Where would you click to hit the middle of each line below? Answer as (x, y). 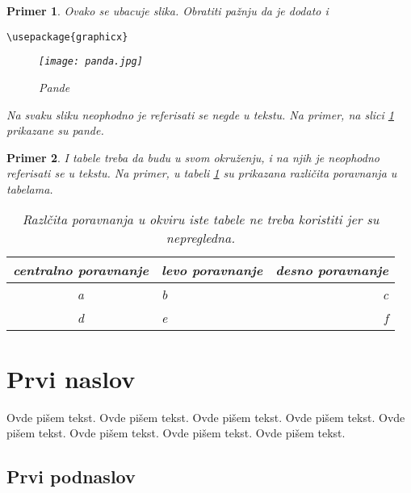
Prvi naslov (71, 378)
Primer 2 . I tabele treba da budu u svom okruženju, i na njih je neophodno (193, 157)
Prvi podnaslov (71, 476)
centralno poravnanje (81, 270)
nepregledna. (201, 238)
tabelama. (30, 188)
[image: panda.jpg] (91, 62)
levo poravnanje (212, 270)
